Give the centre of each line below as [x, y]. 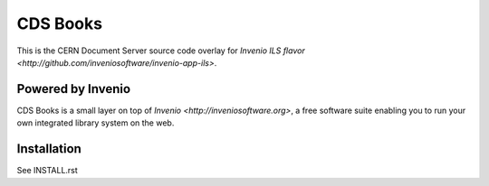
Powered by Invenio [74, 89]
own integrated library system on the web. [96, 123]
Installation [49, 149]
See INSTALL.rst [48, 171]
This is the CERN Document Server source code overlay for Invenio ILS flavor [161, 51]
